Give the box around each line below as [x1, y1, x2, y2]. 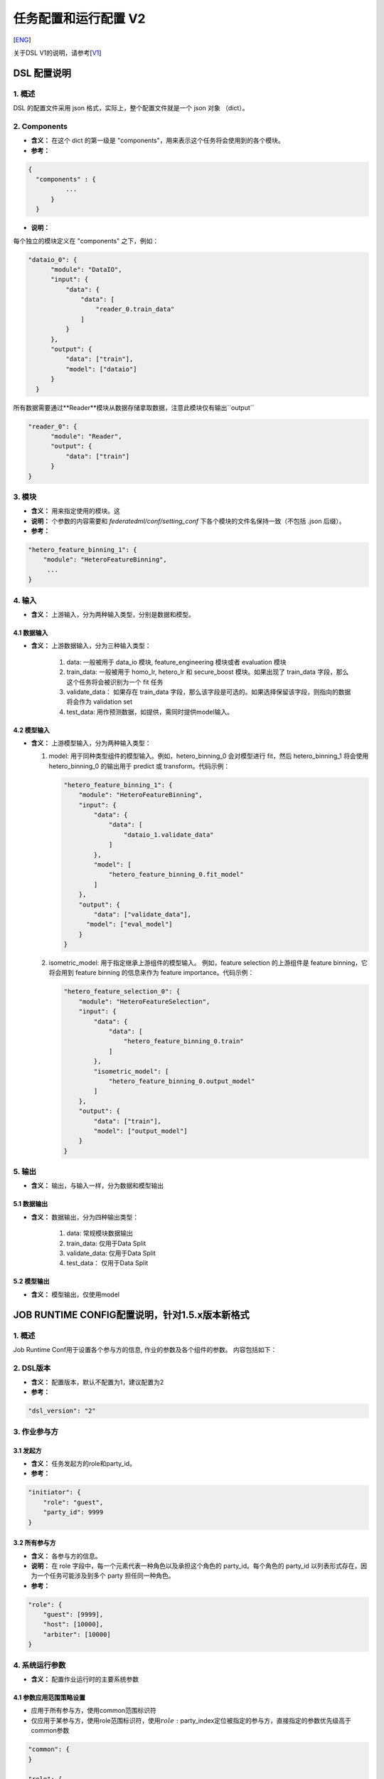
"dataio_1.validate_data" [123, 830, 214, 839]
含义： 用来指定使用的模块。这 [31, 507, 120, 515]
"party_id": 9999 [43, 1509, 104, 1516]
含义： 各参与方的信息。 [31, 1551, 102, 1560]
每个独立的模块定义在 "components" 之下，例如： [13, 236, 159, 245]
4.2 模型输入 [13, 726, 50, 734]
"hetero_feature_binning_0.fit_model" [108, 870, 245, 879]
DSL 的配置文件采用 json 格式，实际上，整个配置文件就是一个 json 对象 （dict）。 [13, 104, 249, 112]
